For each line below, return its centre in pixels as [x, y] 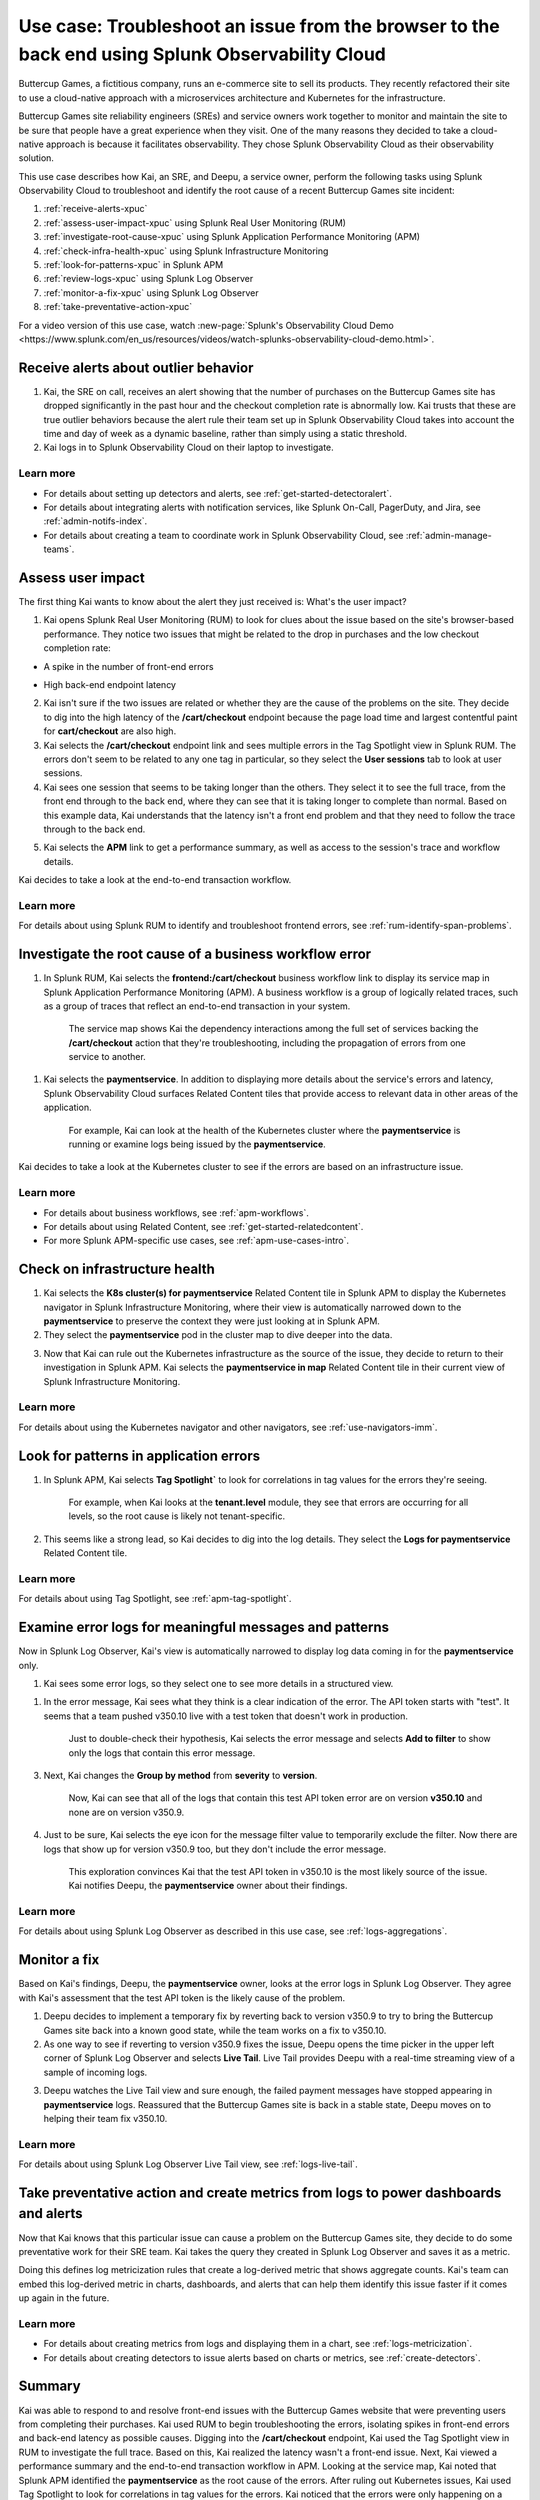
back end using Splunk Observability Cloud [202, 54]
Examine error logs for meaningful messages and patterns [204, 1627]
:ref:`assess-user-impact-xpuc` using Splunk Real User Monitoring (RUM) [195, 222]
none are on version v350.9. [126, 1812]
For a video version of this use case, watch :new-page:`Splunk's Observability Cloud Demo [206, 325]
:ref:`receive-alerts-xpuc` [95, 209]
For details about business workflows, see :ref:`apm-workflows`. [176, 1212]
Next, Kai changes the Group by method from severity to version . [180, 1775]
